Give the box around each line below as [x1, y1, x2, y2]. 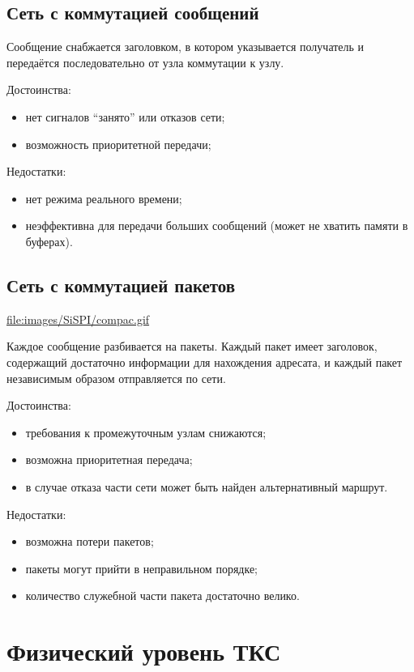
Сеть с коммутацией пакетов [6, 272, 236, 297]
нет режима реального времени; [25, 189, 182, 206]
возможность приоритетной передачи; [25, 135, 211, 152]
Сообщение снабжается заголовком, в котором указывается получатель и [6, 38, 365, 55]
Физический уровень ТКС [6, 635, 281, 668]
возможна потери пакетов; [25, 533, 154, 550]
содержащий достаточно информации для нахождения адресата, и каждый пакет [6, 353, 403, 370]
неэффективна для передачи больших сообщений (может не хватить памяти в [25, 217, 408, 234]
